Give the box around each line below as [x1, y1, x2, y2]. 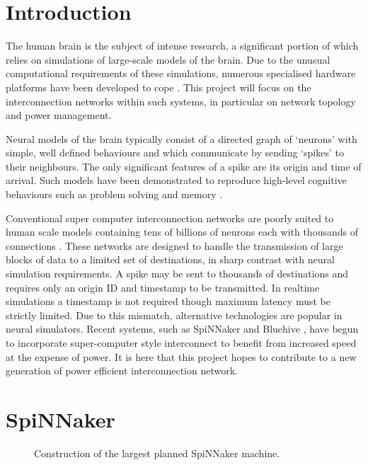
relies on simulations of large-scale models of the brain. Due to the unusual [6, 52, 330, 67]
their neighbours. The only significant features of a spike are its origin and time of [6, 159, 362, 173]
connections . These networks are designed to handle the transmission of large [6, 238, 343, 253]
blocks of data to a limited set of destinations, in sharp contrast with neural [6, 252, 335, 267]
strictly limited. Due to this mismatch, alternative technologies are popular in [6, 307, 343, 322]
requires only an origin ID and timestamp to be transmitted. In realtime [6, 280, 320, 294]
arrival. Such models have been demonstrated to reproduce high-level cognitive [6, 173, 347, 188]
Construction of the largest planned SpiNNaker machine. [34, 445, 280, 460]
